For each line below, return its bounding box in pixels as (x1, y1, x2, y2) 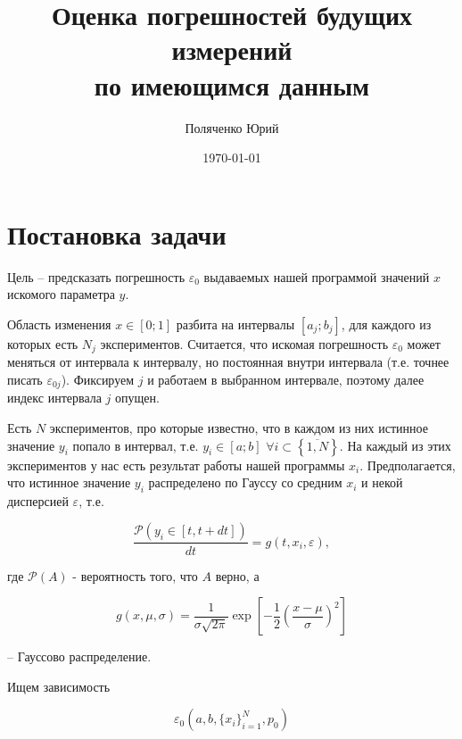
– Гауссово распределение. (7, 647, 152, 666)
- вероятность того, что (72, 566, 198, 585)
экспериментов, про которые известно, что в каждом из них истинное (49, 418, 428, 436)
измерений (171, 31, 293, 68)
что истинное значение (7, 473, 131, 492)
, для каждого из (341, 314, 432, 333)
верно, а (215, 566, 260, 585)
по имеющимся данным (94, 66, 370, 103)
